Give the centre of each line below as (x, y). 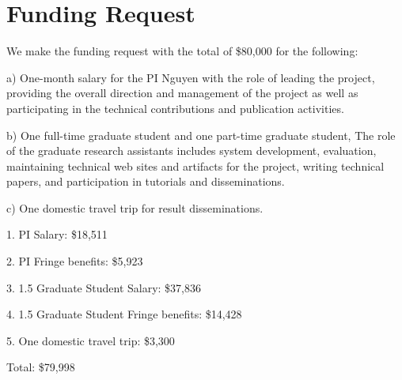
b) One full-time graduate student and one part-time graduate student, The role (201, 135)
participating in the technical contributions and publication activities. (175, 108)
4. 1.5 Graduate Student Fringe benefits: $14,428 (124, 314)
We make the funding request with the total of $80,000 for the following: (182, 51)
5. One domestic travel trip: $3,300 (91, 340)
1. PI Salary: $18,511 (57, 234)
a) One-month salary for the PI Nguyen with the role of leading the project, (191, 77)
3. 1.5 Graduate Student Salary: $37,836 (104, 287)
